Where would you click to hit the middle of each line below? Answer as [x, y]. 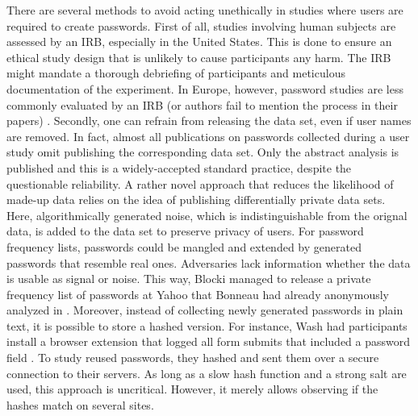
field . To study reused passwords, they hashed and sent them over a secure [193, 358]
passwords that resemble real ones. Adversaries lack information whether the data [209, 262]
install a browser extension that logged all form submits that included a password [209, 341]
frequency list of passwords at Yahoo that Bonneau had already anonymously [198, 294]
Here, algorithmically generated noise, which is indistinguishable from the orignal [207, 215]
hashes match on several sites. [80, 404]
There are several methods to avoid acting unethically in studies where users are [205, 10]
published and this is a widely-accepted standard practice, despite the [179, 167]
